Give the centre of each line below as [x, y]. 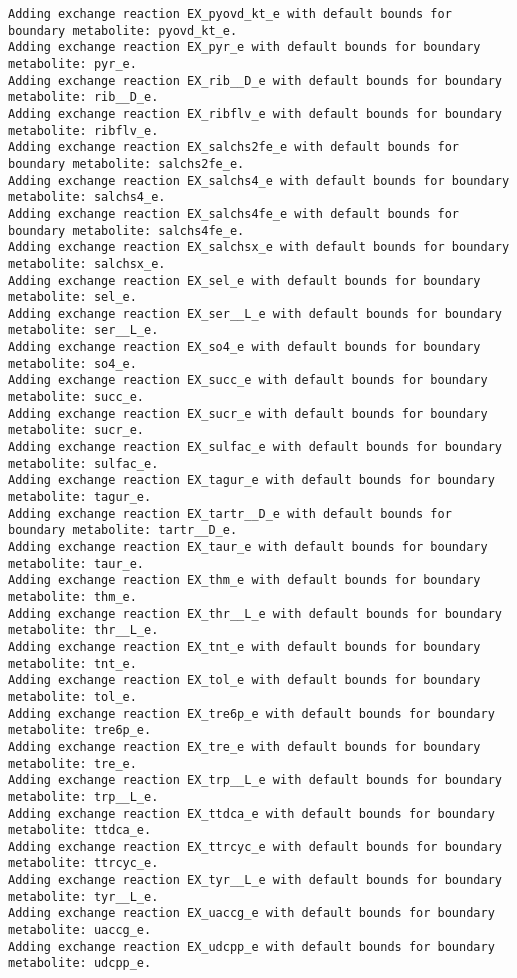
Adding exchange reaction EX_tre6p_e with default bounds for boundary [251, 713]
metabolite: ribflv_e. [83, 130]
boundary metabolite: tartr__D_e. [123, 530]
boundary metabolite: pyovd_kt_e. [123, 30]
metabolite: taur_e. [76, 563]
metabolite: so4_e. [72, 363]
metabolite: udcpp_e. [80, 963]
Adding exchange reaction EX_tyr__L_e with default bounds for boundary [255, 880]
